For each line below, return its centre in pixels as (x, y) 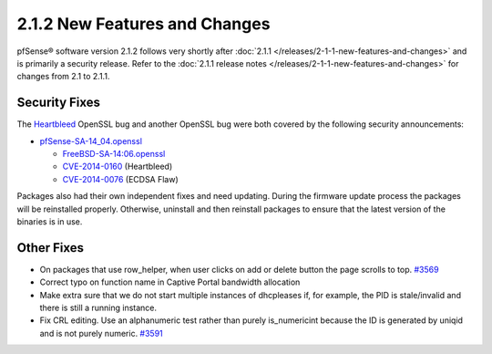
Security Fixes (58, 103)
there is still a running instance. (98, 308)
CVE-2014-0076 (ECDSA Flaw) (121, 179)
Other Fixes (51, 248)
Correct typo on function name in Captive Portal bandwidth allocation (170, 282)
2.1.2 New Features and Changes (143, 24)
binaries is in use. (50, 221)
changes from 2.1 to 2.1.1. (63, 77)
